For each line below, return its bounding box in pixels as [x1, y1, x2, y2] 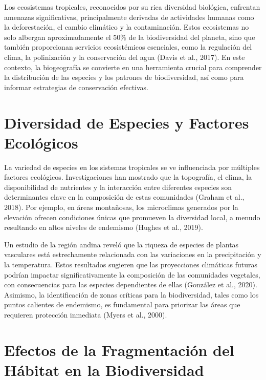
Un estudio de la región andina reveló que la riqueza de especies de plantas [4, 239, 239, 249]
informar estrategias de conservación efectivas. [4, 81, 148, 92]
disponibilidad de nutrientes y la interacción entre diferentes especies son [4, 181, 232, 192]
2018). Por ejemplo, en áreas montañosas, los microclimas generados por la [4, 202, 238, 213]
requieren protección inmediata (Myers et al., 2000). [4, 309, 167, 320]
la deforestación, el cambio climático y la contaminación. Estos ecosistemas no [4, 22, 249, 32]
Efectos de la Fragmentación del [4, 339, 234, 360]
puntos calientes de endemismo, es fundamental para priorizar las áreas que [4, 299, 240, 310]
